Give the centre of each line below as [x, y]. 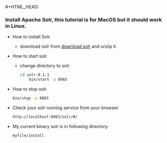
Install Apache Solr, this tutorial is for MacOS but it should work [83, 19]
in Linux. [16, 26]
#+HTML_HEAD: [22, 7]
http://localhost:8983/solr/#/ [45, 117]
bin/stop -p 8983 [30, 98]
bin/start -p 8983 [48, 80]
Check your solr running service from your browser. [66, 108]
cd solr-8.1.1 [34, 75]
